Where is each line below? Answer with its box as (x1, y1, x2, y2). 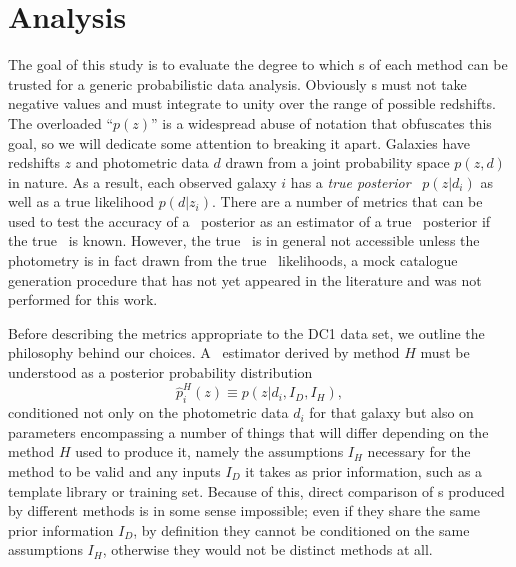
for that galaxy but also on (309, 402, 474, 423)
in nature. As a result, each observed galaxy (8, 171, 277, 192)
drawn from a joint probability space (225, 152, 450, 173)
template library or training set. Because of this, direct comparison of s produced (8, 480, 505, 501)
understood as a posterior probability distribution (8, 362, 313, 383)
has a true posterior (290, 171, 411, 192)
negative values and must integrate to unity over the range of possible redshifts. (8, 93, 496, 114)
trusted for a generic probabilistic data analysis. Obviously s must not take (8, 73, 467, 94)
